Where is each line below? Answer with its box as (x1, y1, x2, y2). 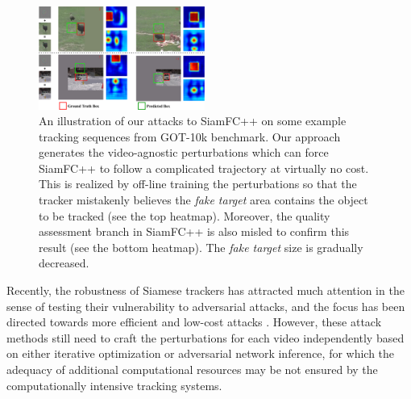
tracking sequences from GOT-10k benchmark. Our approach (39, 128, 341, 145)
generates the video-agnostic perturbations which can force (39, 144, 329, 161)
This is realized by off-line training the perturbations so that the (39, 175, 357, 192)
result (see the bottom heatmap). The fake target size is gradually (39, 238, 363, 255)
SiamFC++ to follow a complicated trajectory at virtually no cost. (39, 159, 369, 176)
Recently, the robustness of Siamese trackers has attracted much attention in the (6, 282, 405, 299)
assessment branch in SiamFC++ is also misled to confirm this (39, 223, 350, 240)
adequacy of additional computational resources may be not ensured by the (6, 361, 378, 377)
